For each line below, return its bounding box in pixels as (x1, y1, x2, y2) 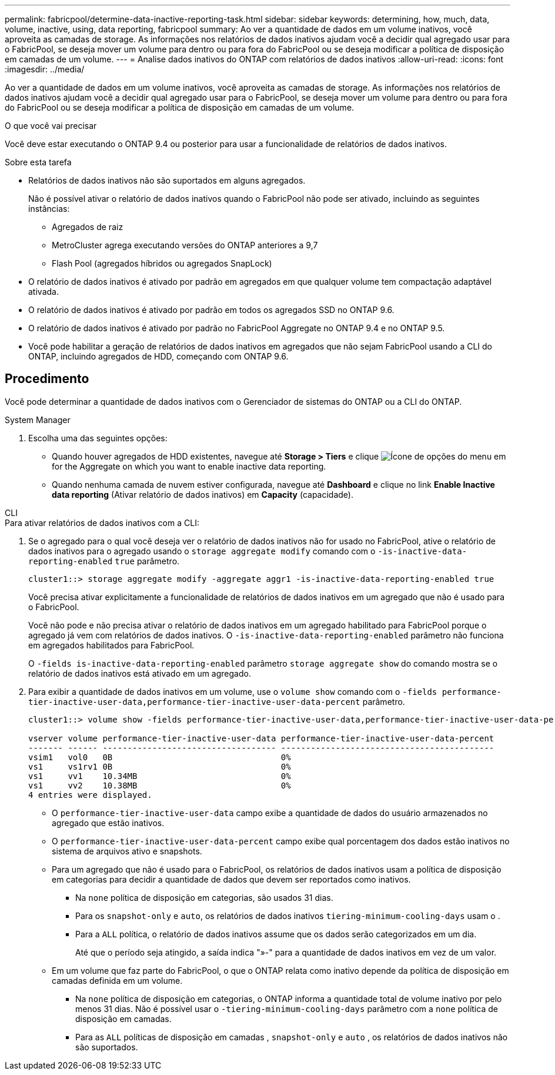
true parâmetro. (115, 555, 180, 566)
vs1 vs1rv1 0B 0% (28, 761, 291, 771)
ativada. (28, 287, 59, 297)
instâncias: (28, 204, 70, 214)
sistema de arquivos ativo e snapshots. (52, 846, 202, 856)
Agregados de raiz (52, 222, 123, 232)
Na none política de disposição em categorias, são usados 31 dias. (75, 892, 333, 903)
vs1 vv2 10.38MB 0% (28, 780, 291, 790)
